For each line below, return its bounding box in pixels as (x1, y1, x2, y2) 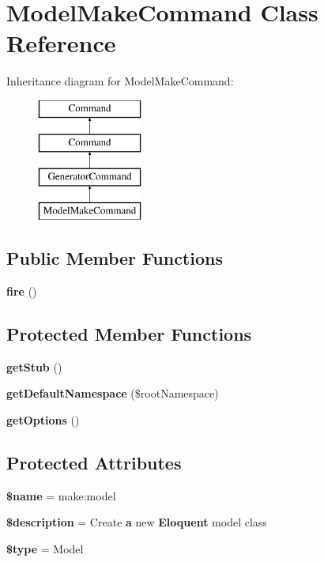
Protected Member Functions (6, 321, 252, 345)
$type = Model (6, 540, 84, 556)
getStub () (6, 358, 62, 375)
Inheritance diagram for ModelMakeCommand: (6, 73, 234, 89)
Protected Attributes (6, 450, 182, 474)
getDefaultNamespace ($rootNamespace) (6, 385, 219, 402)
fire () (6, 282, 37, 299)
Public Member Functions (6, 246, 223, 270)
